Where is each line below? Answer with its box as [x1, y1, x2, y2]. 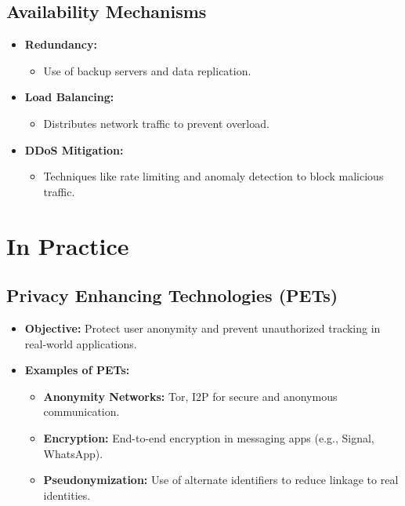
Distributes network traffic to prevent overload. [43, 115, 269, 131]
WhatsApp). [43, 445, 103, 461]
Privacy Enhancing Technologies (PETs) [6, 283, 338, 308]
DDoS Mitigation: [24, 141, 124, 158]
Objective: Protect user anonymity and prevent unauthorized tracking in [24, 319, 381, 336]
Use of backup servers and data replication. [43, 62, 251, 78]
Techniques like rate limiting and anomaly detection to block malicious [43, 168, 384, 184]
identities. [43, 486, 91, 503]
